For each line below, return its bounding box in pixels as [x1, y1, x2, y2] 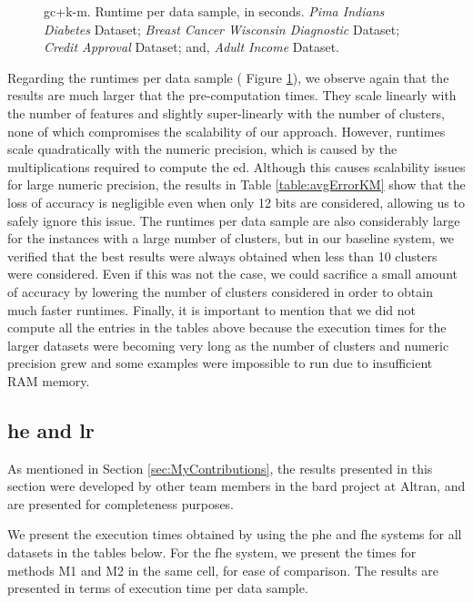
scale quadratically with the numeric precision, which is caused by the [7, 139, 398, 158]
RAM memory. [7, 371, 90, 390]
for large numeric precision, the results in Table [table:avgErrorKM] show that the [7, 175, 466, 194]
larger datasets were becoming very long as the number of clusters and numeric [7, 335, 449, 354]
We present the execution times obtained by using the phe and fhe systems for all [7, 525, 462, 544]
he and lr [7, 415, 95, 444]
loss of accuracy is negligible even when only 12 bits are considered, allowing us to [7, 192, 465, 211]
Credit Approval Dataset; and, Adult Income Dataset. [44, 37, 339, 56]
